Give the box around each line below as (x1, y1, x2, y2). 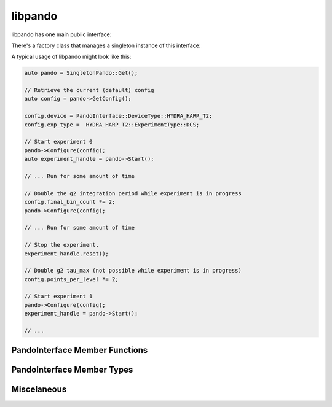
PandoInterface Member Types (11, 365, 133, 375)
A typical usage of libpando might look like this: (11, 53, 132, 61)
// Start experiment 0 (24, 138, 93, 145)
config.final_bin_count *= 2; (24, 198, 116, 206)
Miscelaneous (11, 384, 67, 395)
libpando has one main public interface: (11, 31, 112, 38)
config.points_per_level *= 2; (24, 276, 119, 282)
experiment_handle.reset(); (24, 250, 109, 257)
